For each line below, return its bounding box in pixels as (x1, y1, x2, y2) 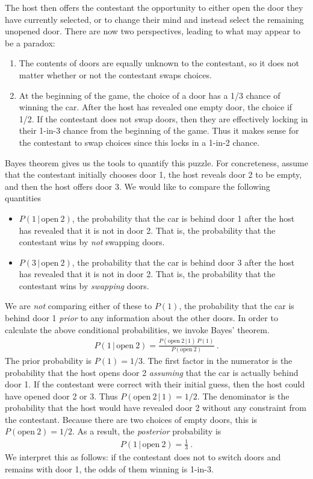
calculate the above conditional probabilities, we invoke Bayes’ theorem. (5, 323, 270, 336)
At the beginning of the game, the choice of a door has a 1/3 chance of (19, 89, 280, 101)
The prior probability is (5, 354, 92, 366)
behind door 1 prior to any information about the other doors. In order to (5, 312, 278, 324)
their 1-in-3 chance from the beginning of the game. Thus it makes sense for (19, 124, 299, 137)
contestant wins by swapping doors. (19, 279, 149, 292)
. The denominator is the (197, 389, 290, 402)
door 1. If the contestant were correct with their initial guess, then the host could (5, 378, 305, 390)
